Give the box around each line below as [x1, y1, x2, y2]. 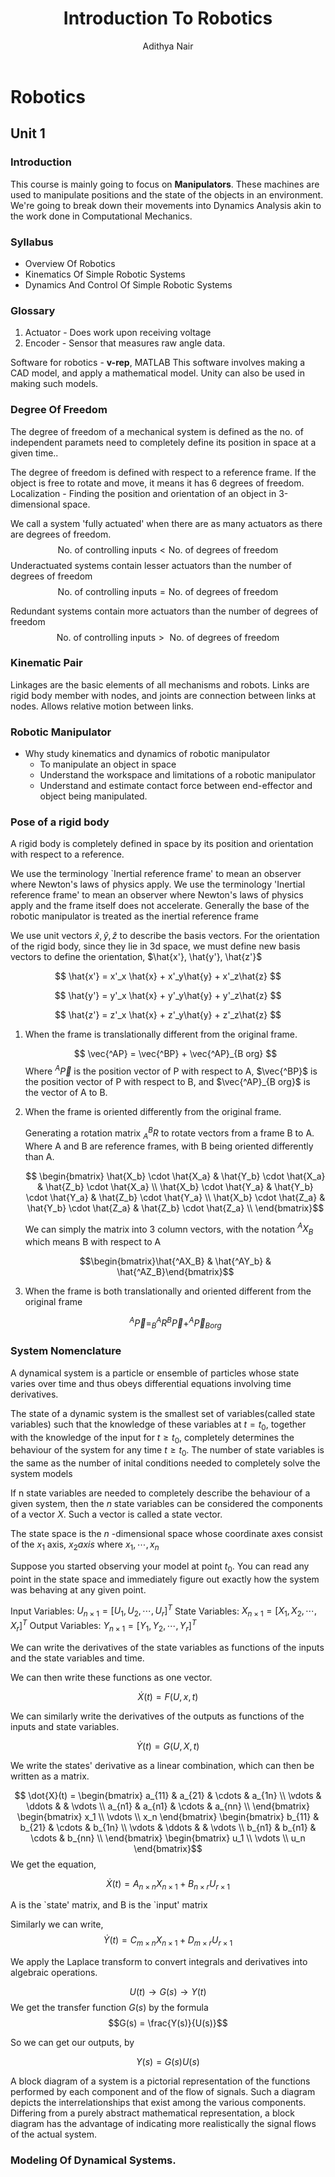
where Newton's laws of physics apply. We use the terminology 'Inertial [10, 878, 306, 891]
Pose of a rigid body [10, 815, 110, 829]
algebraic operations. [10, 1967, 98, 1979]
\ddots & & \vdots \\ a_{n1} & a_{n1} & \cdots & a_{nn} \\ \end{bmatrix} [26, 1800, 310, 1812]
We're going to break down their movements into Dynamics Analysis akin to [10, 199, 322, 211]
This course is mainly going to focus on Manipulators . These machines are [10, 178, 320, 190]
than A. [24, 1150, 55, 1162]
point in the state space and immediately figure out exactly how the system [10, 1573, 320, 1585]
